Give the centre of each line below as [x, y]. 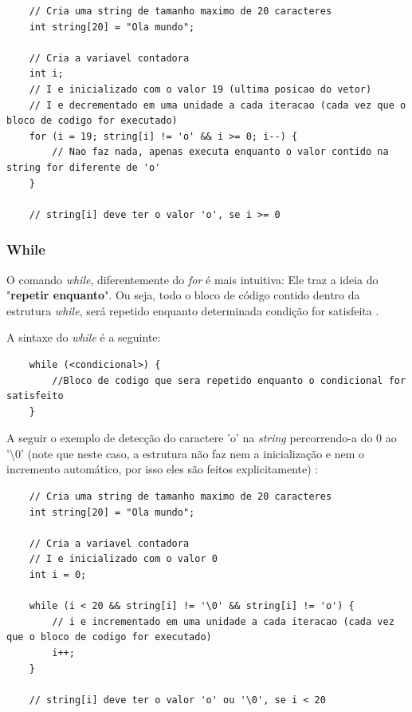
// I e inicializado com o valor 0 [123, 559]
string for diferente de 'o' [84, 167]
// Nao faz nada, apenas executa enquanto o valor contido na [220, 152]
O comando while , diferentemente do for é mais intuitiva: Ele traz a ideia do [192, 279]
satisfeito [35, 396]
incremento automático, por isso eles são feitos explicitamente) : [163, 469]
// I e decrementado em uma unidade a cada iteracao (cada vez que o [218, 105]
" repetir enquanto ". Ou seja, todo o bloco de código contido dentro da [183, 295]
